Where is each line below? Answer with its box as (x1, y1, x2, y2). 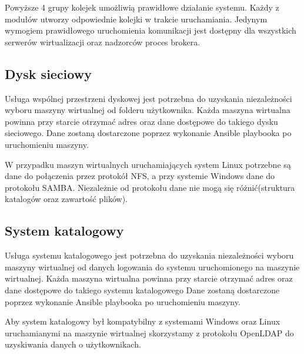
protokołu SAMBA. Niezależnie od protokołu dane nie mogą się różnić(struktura (5, 181, 295, 193)
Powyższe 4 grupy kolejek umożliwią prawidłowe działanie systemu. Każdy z (5, 1, 279, 13)
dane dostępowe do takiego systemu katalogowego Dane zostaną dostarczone (5, 283, 280, 296)
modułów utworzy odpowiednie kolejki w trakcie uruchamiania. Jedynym (5, 12, 268, 25)
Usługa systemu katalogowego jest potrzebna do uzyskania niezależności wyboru (5, 249, 294, 262)
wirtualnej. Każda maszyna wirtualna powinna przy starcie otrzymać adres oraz (5, 272, 293, 284)
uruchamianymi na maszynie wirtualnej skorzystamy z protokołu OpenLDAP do (5, 326, 294, 339)
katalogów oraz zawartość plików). (5, 193, 128, 205)
